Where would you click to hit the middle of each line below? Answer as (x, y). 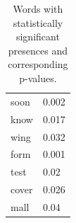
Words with (38, 8)
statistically (38, 22)
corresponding (38, 64)
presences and (38, 50)
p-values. (38, 78)
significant (38, 36)
